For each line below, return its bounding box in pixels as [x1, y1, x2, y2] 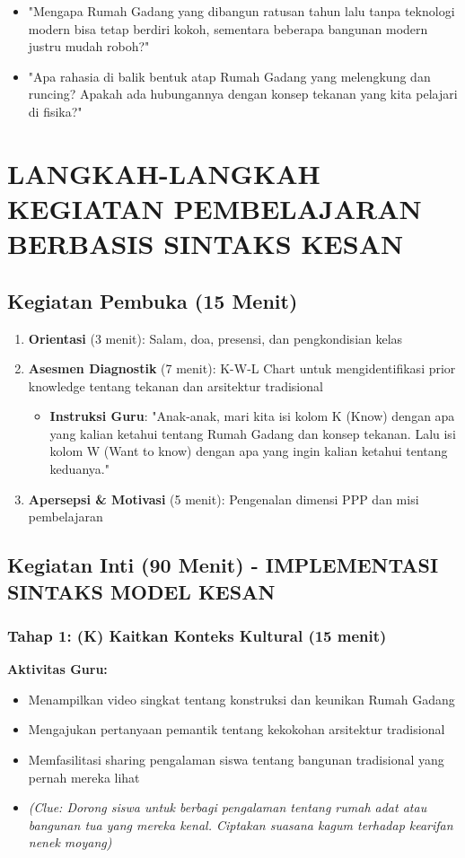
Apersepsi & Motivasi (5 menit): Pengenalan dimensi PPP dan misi [28, 489, 419, 508]
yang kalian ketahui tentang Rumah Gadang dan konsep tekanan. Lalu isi [49, 424, 456, 442]
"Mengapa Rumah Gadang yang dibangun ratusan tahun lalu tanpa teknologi [28, 2, 455, 20]
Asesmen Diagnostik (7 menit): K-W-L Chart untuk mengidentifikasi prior [28, 359, 456, 378]
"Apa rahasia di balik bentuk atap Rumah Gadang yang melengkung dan [28, 66, 431, 85]
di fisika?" [28, 101, 83, 120]
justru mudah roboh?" [28, 37, 150, 56]
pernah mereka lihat [28, 767, 140, 786]
